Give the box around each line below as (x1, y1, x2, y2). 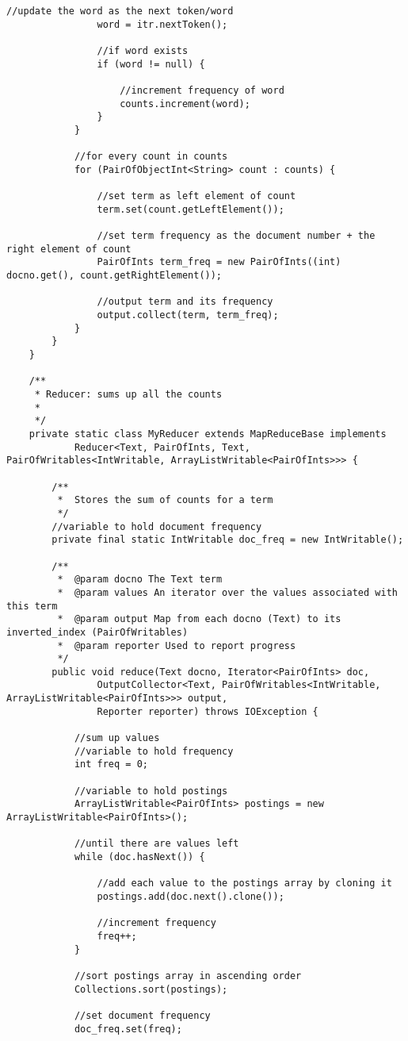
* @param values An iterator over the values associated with (57, 586, 398, 598)
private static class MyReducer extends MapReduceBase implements (29, 428, 387, 440)
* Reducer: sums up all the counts (34, 389, 223, 401)
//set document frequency (74, 1009, 211, 1021)
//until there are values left (74, 838, 239, 850)
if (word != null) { (97, 58, 205, 70)
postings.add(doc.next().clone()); (97, 890, 284, 902)
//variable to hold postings (74, 785, 228, 797)
